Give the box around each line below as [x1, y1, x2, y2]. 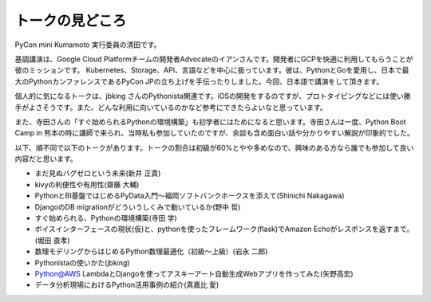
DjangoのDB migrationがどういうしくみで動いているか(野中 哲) [34, 202, 241, 211]
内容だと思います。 [14, 154, 77, 163]
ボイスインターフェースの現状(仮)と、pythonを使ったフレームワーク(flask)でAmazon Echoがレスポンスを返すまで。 [34, 224, 414, 234]
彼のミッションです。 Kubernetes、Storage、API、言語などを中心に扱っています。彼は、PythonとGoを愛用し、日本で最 [14, 65, 409, 75]
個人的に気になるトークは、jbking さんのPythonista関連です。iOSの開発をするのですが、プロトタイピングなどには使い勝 [14, 92, 411, 101]
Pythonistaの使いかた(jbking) [34, 257, 130, 267]
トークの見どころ [14, 12, 127, 29]
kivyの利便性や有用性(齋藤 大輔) [34, 179, 140, 189]
